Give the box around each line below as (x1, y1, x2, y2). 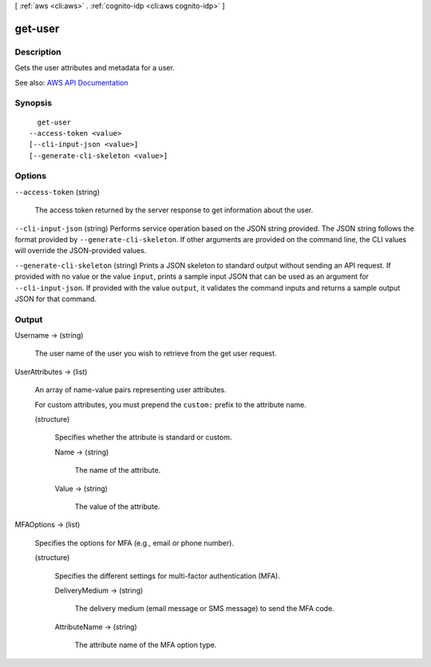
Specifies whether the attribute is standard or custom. (54, 432, 232, 443)
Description (14, 46, 61, 58)
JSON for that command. (14, 294, 97, 304)
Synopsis (14, 97, 52, 109)
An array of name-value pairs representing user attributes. (34, 385, 227, 395)
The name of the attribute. (74, 466, 161, 475)
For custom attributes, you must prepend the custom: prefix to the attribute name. (34, 399, 306, 409)
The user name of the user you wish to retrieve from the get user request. (34, 348, 277, 359)
